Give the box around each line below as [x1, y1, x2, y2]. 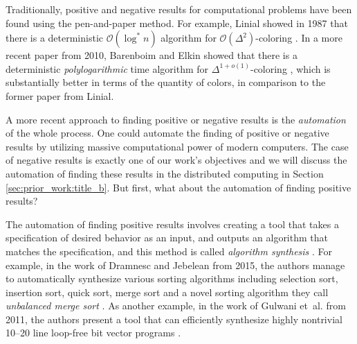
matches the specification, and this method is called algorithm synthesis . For [6, 243, 333, 258]
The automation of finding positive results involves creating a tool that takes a [6, 216, 339, 231]
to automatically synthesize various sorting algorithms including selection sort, [6, 271, 338, 286]
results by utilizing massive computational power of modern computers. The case [6, 139, 349, 153]
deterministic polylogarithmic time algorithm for [6, 61, 209, 76]
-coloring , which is [250, 61, 331, 76]
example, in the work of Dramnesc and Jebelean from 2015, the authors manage [6, 257, 345, 272]
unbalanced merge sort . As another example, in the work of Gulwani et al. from [6, 298, 346, 313]
